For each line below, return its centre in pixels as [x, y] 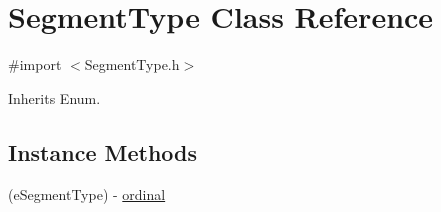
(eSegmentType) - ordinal [87, 193]
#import [35, 64]
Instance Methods [102, 151]
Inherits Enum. [54, 97]
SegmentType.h [132, 64]
